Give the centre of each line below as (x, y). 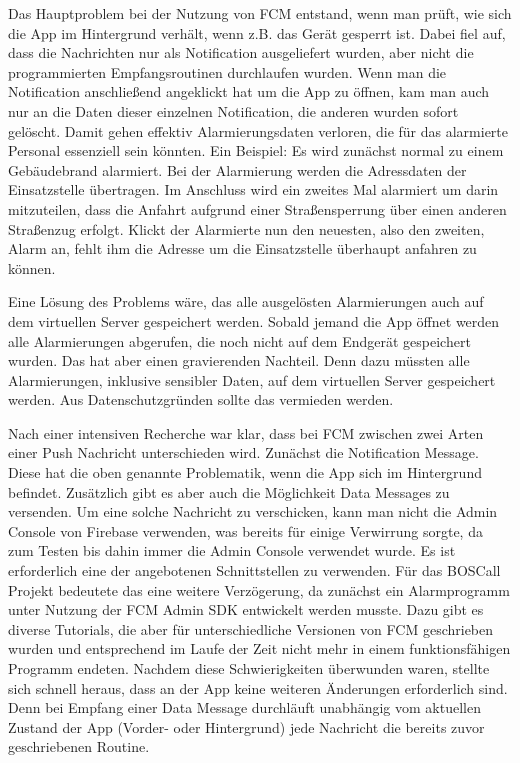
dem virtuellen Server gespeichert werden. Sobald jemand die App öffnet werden (254, 320)
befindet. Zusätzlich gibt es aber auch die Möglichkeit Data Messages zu (229, 491)
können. (32, 267)
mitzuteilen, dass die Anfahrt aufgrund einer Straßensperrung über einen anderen (257, 208)
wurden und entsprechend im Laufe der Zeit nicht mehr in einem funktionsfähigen (259, 648)
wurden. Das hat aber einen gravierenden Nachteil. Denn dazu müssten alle (239, 360)
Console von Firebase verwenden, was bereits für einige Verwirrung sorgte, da (245, 530)
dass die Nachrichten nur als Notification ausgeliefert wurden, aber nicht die (241, 52)
